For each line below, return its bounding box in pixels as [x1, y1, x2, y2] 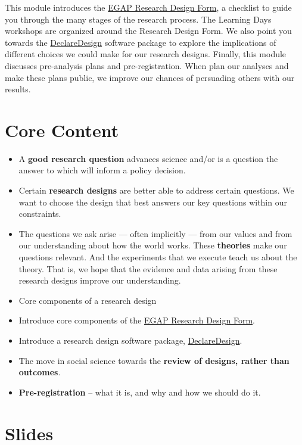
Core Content [5, 117, 119, 142]
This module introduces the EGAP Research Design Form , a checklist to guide [5, 1, 292, 13]
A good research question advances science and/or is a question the [18, 152, 278, 164]
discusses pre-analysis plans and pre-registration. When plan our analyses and [5, 59, 289, 71]
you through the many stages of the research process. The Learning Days [5, 13, 272, 25]
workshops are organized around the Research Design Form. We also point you [5, 24, 292, 37]
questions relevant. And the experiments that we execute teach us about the [18, 251, 297, 263]
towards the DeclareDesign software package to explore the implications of [5, 36, 276, 48]
